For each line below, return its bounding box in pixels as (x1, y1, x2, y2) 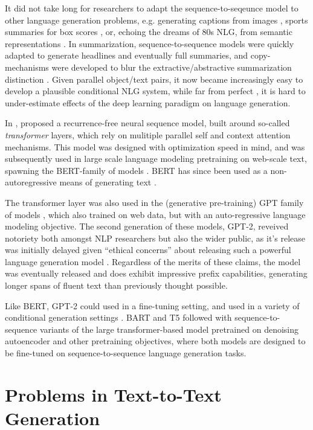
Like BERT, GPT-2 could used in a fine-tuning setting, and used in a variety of (5, 299, 300, 312)
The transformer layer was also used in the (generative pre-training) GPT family (5, 196, 304, 208)
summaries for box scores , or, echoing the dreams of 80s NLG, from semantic (5, 25, 292, 38)
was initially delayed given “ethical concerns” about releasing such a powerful (5, 243, 291, 256)
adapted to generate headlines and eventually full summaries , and (5, 49, 248, 62)
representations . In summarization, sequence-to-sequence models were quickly (5, 37, 294, 50)
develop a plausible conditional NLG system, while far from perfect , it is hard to (5, 85, 306, 97)
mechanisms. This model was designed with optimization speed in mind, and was (5, 140, 305, 153)
